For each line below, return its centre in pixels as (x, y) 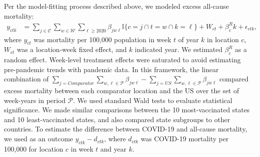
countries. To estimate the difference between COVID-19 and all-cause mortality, (126, 129)
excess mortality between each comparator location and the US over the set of (122, 91)
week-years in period (35, 100)
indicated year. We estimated (179, 49)
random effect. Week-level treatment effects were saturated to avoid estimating (122, 60)
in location (223, 39)
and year (114, 148)
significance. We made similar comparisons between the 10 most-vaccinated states (127, 110)
